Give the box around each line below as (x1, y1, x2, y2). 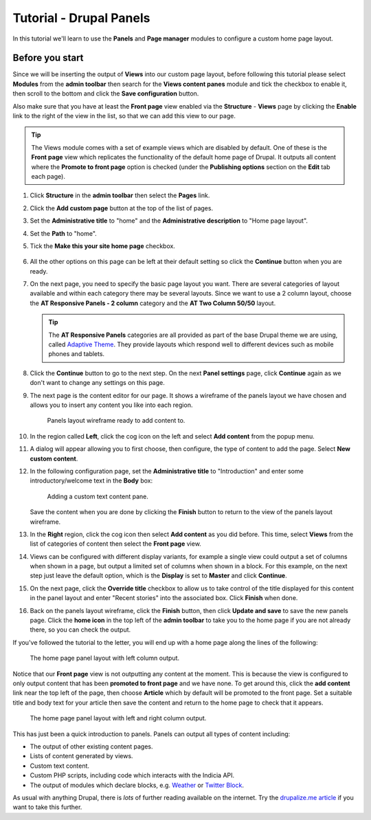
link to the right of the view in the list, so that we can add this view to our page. (12, 112, 236, 120)
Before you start (12, 52, 84, 64)
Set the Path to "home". (30, 229, 98, 237)
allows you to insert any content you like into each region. (30, 401, 193, 409)
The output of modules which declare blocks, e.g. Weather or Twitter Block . (30, 781, 244, 789)
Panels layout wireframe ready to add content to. (47, 417, 185, 425)
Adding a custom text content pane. (47, 492, 149, 500)
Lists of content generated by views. (30, 752, 133, 760)
